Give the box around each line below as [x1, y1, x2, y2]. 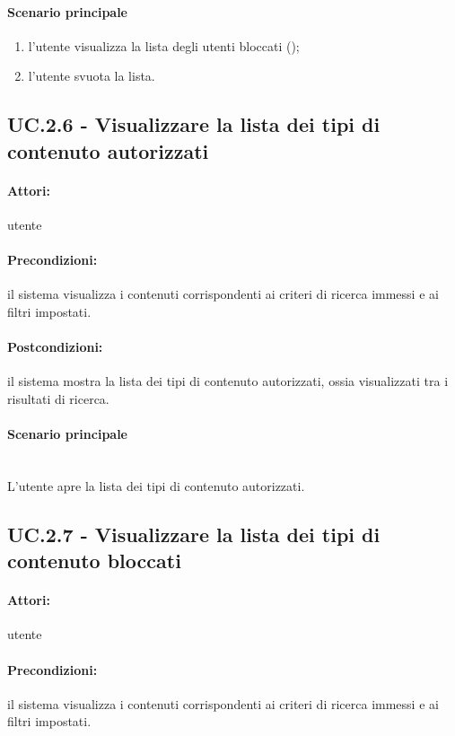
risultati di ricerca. [7, 389, 109, 407]
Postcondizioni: [7, 337, 103, 356]
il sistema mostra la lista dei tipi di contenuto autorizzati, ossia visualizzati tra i [7, 372, 449, 390]
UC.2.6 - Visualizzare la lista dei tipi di [7, 110, 381, 138]
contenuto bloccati [7, 547, 181, 574]
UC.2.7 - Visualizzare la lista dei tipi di [7, 520, 381, 548]
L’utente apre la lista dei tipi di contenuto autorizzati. [7, 476, 305, 495]
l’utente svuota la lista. [28, 66, 155, 85]
